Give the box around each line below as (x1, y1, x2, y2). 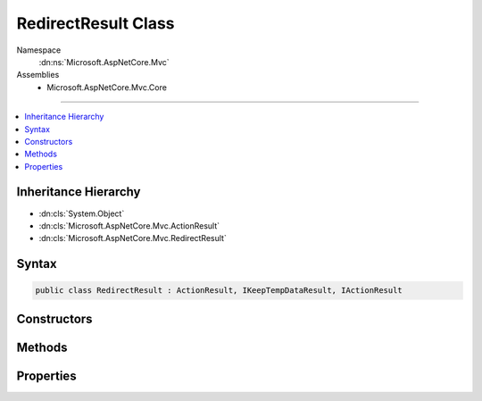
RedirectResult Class (16, 13, 175, 33)
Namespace (16, 45, 62, 55)
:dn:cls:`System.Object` (38, 208, 125, 219)
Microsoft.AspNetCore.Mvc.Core (46, 81, 167, 93)
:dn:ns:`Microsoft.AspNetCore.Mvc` (38, 56, 170, 67)
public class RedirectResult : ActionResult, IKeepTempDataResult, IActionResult (35, 286, 403, 296)
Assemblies (16, 70, 60, 80)
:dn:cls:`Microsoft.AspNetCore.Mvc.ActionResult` (38, 220, 220, 231)
